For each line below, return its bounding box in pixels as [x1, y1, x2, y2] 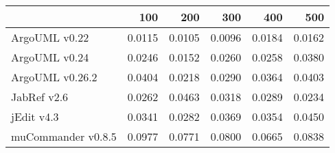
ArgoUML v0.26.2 [11, 69, 97, 85]
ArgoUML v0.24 [11, 49, 89, 65]
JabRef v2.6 [11, 89, 69, 105]
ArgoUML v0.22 [11, 29, 89, 45]
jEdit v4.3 [11, 109, 59, 124]
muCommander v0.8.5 [11, 128, 117, 144]
